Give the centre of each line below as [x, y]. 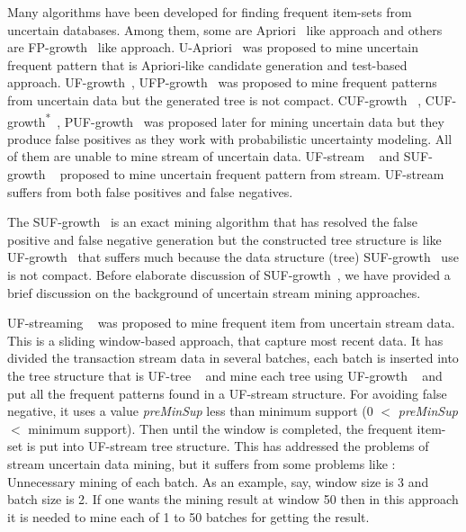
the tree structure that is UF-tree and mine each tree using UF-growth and [225, 375]
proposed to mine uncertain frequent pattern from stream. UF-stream [252, 174]
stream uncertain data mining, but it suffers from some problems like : [202, 463]
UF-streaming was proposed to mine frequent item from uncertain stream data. [231, 323]
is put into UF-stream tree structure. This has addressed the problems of [228, 446]
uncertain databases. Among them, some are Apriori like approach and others [225, 29]
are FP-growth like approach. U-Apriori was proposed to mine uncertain [213, 47]
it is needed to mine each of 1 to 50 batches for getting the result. [188, 516]
